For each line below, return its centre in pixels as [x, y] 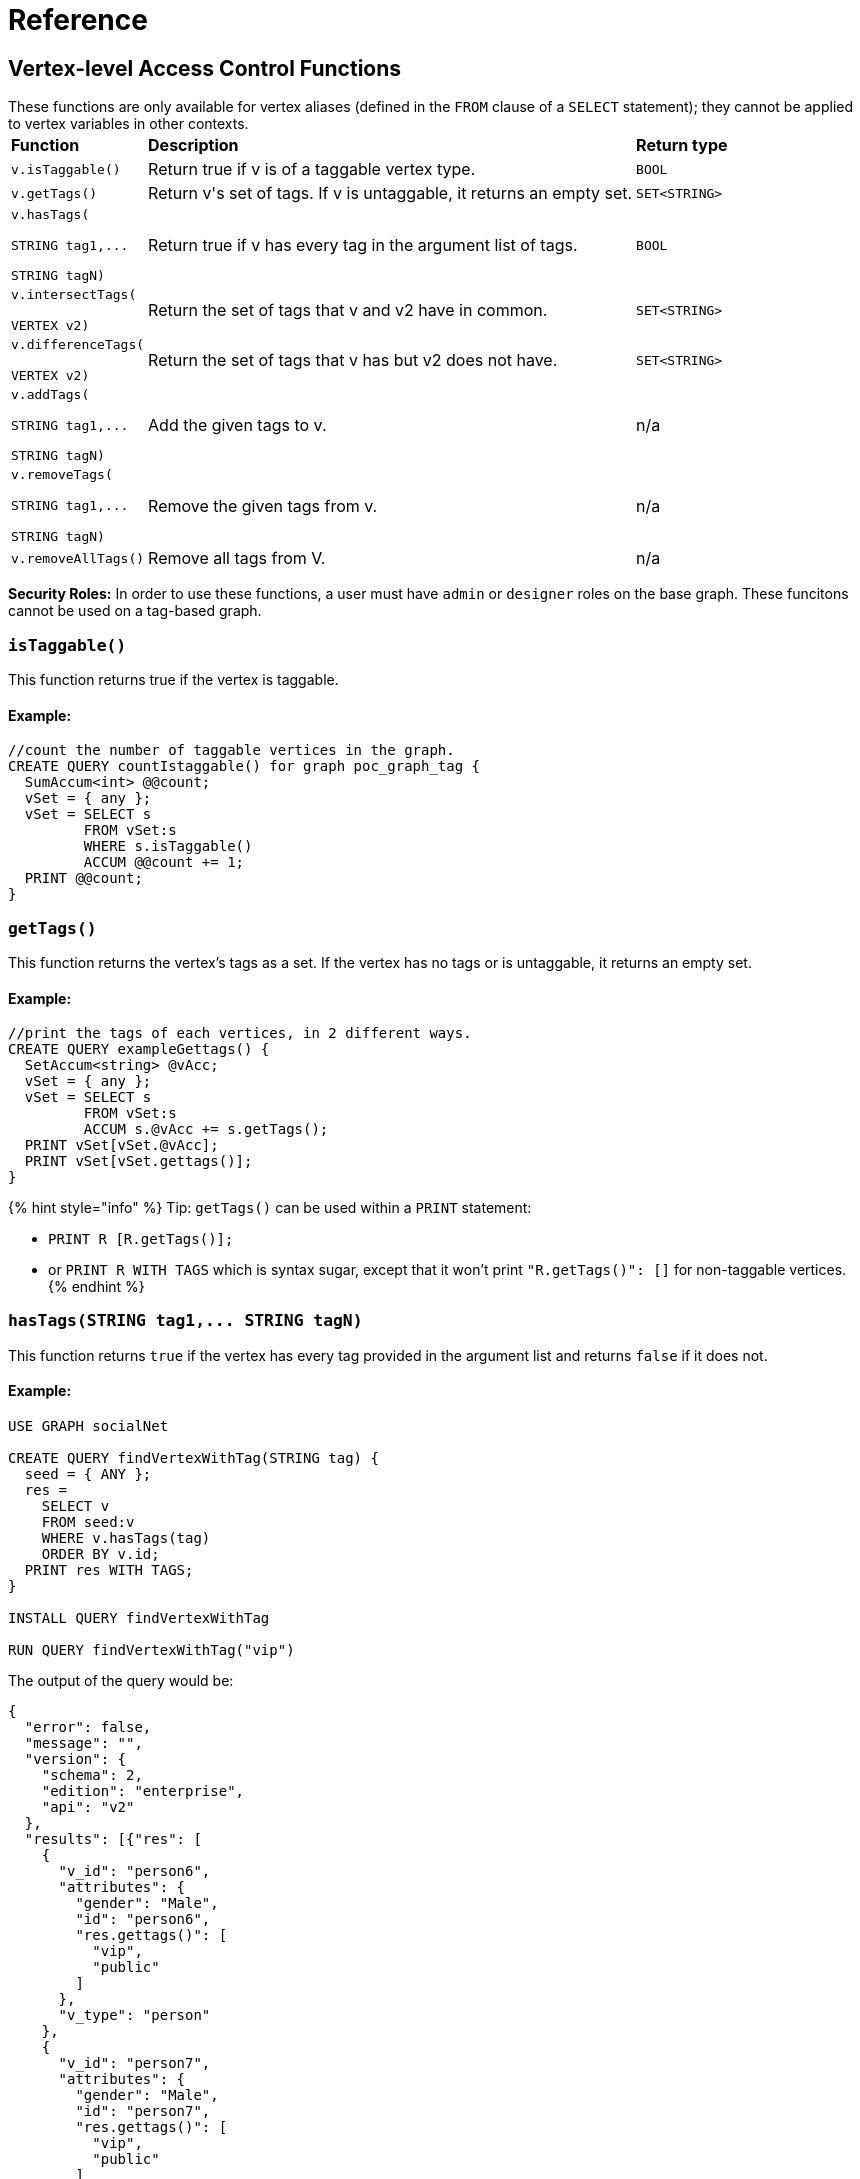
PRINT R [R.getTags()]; [141, 1239]
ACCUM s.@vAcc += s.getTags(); [206, 1129]
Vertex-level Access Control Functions [205, 68]
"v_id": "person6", [134, 1871]
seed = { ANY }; [88, 1474]
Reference [78, 20]
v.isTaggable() [66, 169]
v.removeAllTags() [78, 558]
